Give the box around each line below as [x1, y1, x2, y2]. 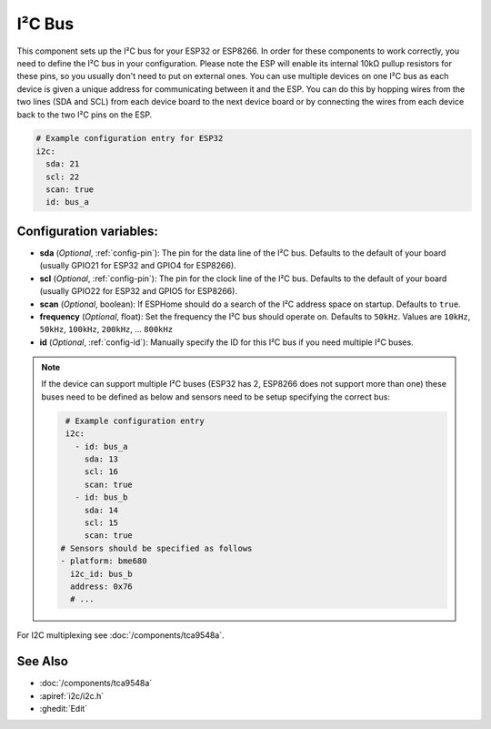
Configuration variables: [16, 223, 159, 238]
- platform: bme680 [60, 556, 147, 566]
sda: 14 [84, 505, 118, 515]
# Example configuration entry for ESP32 [35, 133, 224, 144]
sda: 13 [84, 454, 118, 464]
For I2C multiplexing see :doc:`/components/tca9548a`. [16, 630, 225, 641]
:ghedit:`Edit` [39, 703, 88, 714]
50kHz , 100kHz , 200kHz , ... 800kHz [39, 324, 173, 335]
